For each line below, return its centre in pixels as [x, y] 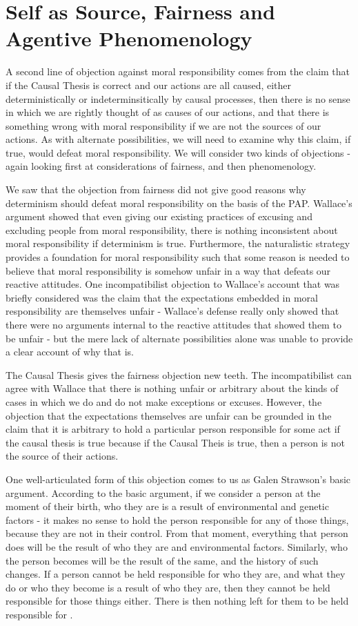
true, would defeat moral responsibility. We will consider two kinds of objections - [178, 152]
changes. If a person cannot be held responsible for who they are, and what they [176, 574]
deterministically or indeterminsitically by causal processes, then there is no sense [178, 98]
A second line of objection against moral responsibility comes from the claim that [178, 71]
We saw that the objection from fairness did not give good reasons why [156, 189]
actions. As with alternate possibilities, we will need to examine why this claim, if [178, 139]
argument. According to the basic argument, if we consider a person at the [163, 492]
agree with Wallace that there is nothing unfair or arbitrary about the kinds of [172, 388]
